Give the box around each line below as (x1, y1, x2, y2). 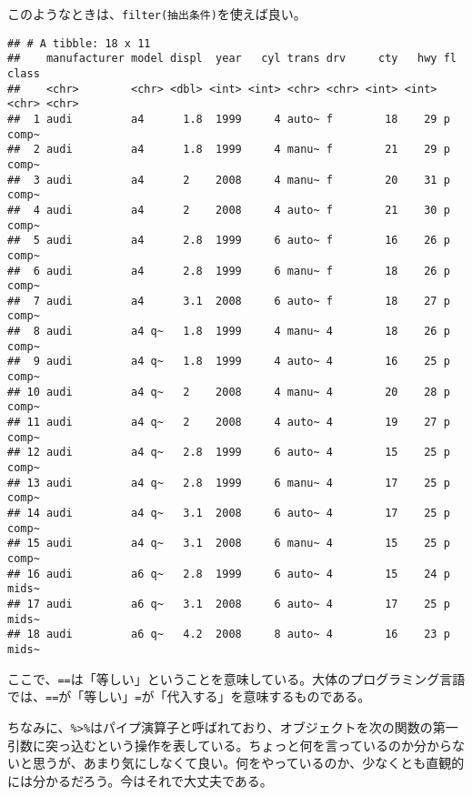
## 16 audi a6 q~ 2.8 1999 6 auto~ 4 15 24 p (7, 567, 450, 580)
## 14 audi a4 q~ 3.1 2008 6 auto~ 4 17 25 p (7, 507, 450, 519)
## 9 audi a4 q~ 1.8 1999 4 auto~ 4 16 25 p (7, 355, 450, 368)
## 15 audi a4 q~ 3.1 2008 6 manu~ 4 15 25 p (7, 537, 450, 550)
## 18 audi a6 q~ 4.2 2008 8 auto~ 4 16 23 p (7, 628, 450, 641)
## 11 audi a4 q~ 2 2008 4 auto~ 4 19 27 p (7, 416, 450, 429)
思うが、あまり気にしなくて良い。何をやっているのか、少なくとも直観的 (32, 753, 465, 772)
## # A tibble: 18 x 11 (7, 36, 151, 50)
